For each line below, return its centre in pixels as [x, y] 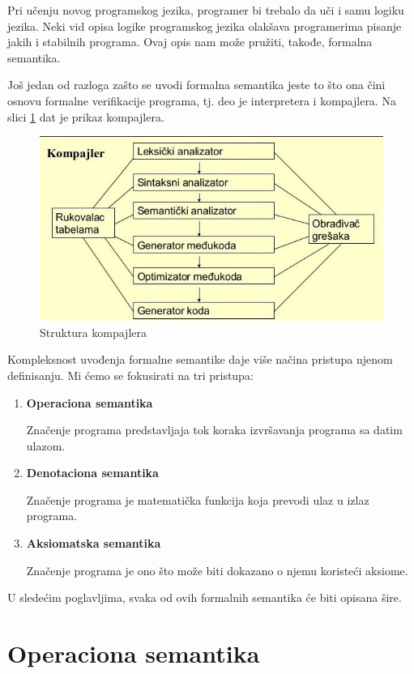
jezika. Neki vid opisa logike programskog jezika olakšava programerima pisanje [205, 26]
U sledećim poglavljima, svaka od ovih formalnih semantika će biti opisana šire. [205, 597]
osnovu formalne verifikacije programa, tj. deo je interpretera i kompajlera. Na [202, 100]
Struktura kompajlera [93, 332]
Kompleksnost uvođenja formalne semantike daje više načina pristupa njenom [200, 359]
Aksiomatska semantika [94, 543]
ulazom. [46, 445]
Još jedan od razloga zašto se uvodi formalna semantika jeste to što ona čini [196, 85]
